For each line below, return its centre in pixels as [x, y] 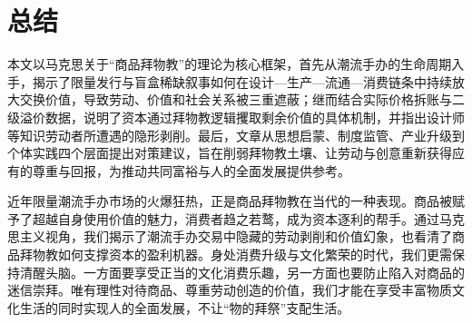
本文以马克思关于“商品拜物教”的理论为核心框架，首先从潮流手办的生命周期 [230, 64]
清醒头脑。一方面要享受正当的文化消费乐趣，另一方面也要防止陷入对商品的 [242, 272]
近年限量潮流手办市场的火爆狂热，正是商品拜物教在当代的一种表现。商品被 [230, 201]
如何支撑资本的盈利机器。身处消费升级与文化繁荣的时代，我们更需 [255, 254]
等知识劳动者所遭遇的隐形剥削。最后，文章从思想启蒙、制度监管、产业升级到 [236, 135]
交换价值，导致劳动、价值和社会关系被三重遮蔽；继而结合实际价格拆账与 [236, 99]
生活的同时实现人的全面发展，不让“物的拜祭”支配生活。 [185, 307]
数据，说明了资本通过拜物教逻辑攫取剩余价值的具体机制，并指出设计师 [255, 117]
